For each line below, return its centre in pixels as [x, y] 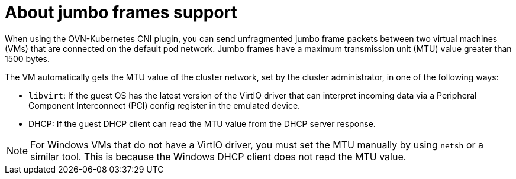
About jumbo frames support [121, 12]
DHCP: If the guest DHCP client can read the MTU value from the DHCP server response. [202, 123]
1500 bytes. [28, 58]
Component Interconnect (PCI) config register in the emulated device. [165, 105]
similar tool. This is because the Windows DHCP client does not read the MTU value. [218, 156]
